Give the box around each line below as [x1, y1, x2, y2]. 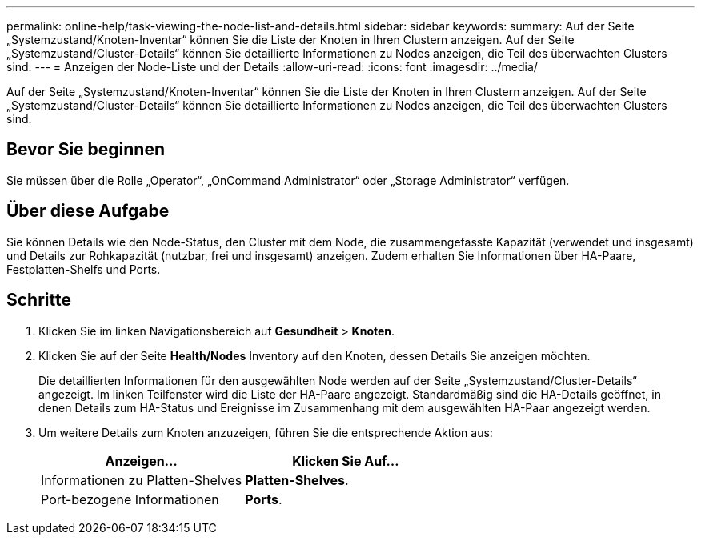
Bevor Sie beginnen [6, 139, 166, 160]
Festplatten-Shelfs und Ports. [6, 262, 161, 276]
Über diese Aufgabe [6, 201, 170, 222]
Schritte [6, 290, 71, 311]
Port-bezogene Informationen [41, 491, 219, 507]
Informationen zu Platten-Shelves [41, 471, 242, 488]
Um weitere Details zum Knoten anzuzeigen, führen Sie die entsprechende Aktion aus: [38, 425, 493, 439]
